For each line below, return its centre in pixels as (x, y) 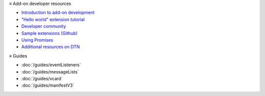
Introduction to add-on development (58, 13)
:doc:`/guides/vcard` (42, 78)
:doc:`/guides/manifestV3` (48, 85)
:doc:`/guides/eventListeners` (51, 65)
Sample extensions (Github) (50, 33)
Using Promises (37, 40)
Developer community (44, 26)
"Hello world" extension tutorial (53, 19)
